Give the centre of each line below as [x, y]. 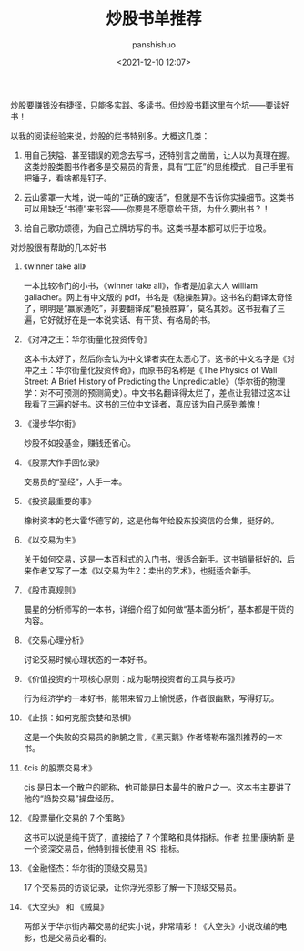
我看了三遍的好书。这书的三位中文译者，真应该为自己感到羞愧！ [143, 404]
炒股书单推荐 [153, 19]
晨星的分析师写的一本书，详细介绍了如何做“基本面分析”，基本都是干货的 [159, 609]
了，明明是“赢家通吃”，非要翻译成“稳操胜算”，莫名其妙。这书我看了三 [154, 308]
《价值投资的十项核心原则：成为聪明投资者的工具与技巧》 [131, 678]
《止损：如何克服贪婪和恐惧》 [79, 718]
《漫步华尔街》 [51, 423]
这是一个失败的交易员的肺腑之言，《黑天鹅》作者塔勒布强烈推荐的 [145, 737]
